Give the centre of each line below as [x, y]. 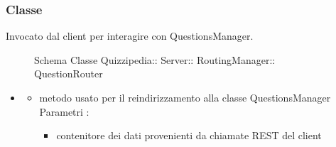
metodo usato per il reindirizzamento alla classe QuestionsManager [185, 97]
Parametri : [64, 111]
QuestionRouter [69, 73]
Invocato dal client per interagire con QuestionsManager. [130, 36]
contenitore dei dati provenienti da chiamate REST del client [189, 135]
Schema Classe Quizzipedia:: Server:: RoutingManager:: [155, 59]
